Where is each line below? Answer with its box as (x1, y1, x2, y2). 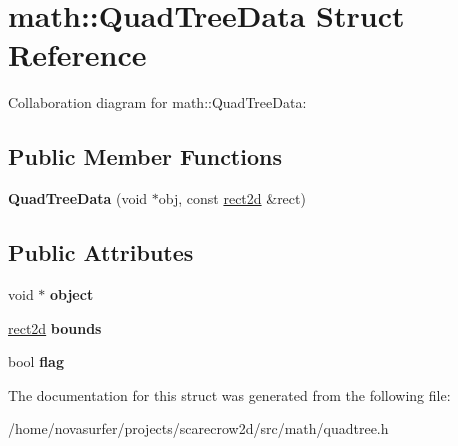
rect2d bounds (8, 317, 102, 338)
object (50, 283, 94, 304)
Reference (8, 34, 147, 75)
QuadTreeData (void (8, 188, 148, 209)
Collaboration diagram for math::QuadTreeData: (8, 92, 307, 113)
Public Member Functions (8, 141, 282, 172)
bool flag (8, 351, 64, 372)
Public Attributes (8, 237, 194, 268)
